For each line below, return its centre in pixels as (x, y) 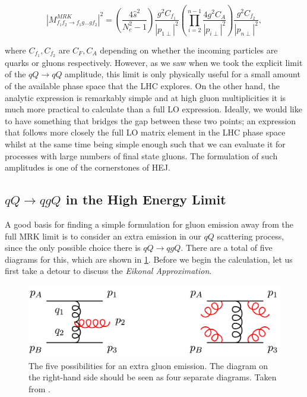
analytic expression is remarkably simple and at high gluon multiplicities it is (145, 97)
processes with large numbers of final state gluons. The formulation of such (141, 155)
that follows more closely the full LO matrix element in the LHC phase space (145, 132)
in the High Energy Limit (146, 199)
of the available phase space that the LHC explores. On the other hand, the (142, 85)
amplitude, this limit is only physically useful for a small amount (183, 74)
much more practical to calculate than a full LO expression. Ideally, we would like (153, 109)
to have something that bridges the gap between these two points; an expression (151, 120)
